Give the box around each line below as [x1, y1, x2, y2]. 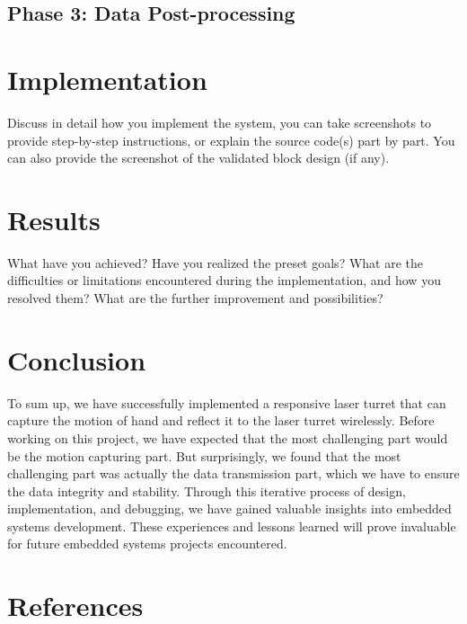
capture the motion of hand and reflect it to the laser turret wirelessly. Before [7, 411, 435, 430]
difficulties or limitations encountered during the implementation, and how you [7, 271, 441, 290]
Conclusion [7, 341, 146, 378]
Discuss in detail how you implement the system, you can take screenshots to [7, 112, 432, 131]
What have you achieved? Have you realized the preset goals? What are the [7, 253, 423, 272]
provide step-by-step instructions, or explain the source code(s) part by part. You [7, 130, 455, 149]
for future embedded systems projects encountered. [7, 534, 287, 553]
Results [7, 201, 101, 237]
